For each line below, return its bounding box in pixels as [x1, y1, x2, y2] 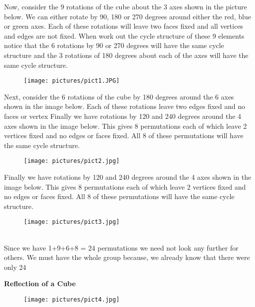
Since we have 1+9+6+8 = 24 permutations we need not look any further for [4, 242, 239, 253]
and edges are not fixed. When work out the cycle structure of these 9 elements [4, 30, 245, 41]
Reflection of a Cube [4, 278, 76, 289]
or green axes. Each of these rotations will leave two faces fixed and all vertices [4, 21, 243, 31]
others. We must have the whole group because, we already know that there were [4, 252, 250, 262]
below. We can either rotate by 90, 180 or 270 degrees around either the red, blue [4, 11, 251, 21]
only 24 [4, 261, 26, 272]
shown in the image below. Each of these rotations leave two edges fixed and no [4, 101, 245, 111]
